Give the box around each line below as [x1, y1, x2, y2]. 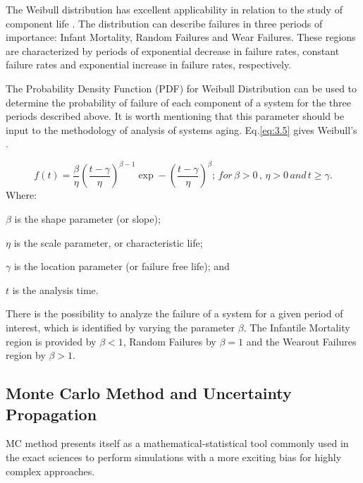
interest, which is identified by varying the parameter [6, 320, 235, 334]
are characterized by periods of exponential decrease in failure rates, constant [6, 43, 340, 58]
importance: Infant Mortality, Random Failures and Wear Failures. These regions [6, 30, 356, 44]
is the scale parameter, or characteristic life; [13, 235, 203, 250]
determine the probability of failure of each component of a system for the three [6, 94, 351, 109]
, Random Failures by [123, 334, 216, 348]
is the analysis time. [12, 282, 99, 297]
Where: [6, 188, 37, 202]
